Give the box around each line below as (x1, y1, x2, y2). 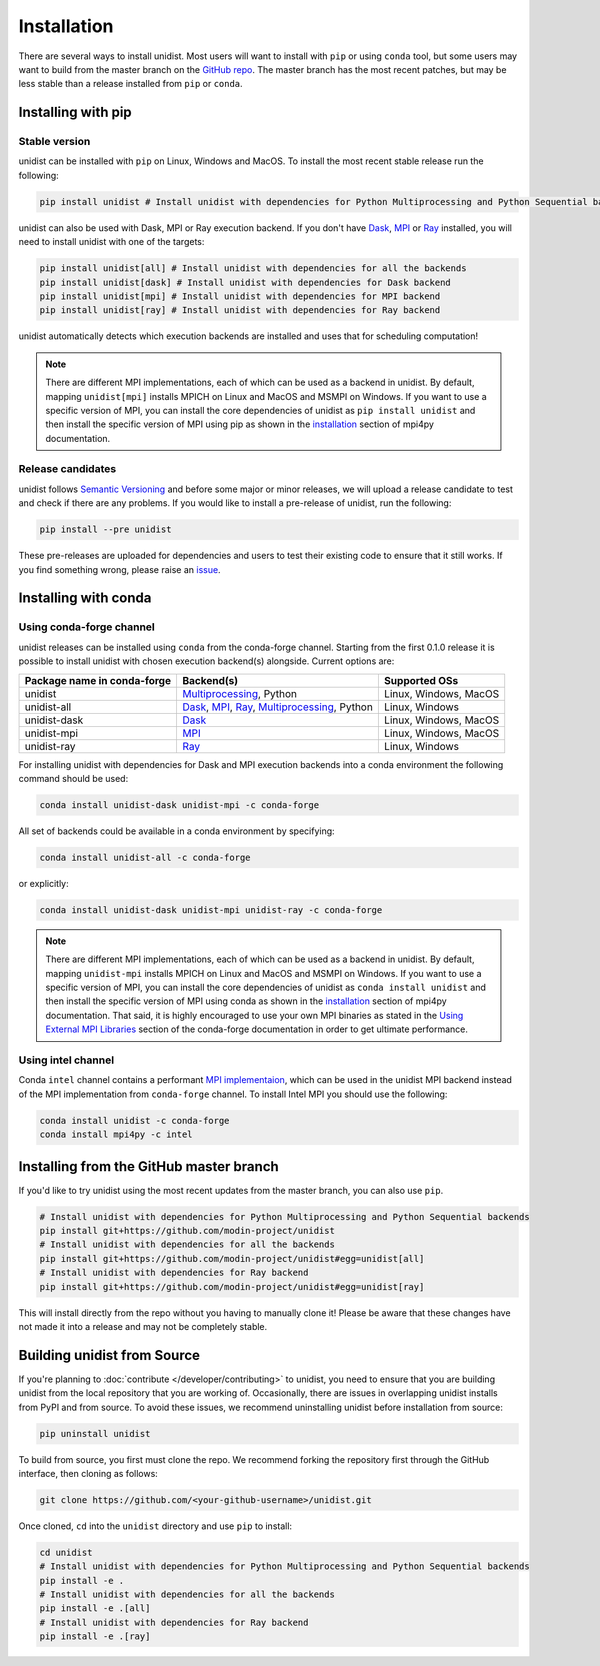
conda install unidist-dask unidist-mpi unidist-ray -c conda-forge (39, 904, 383, 915)
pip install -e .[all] (39, 1603, 151, 1614)
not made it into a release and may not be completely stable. (18, 1320, 268, 1332)
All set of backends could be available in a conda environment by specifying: (18, 825, 335, 837)
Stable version (18, 135, 91, 149)
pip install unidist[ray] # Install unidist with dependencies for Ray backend (39, 305, 441, 316)
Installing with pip (18, 104, 132, 121)
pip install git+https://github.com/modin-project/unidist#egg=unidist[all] (39, 1253, 425, 1264)
